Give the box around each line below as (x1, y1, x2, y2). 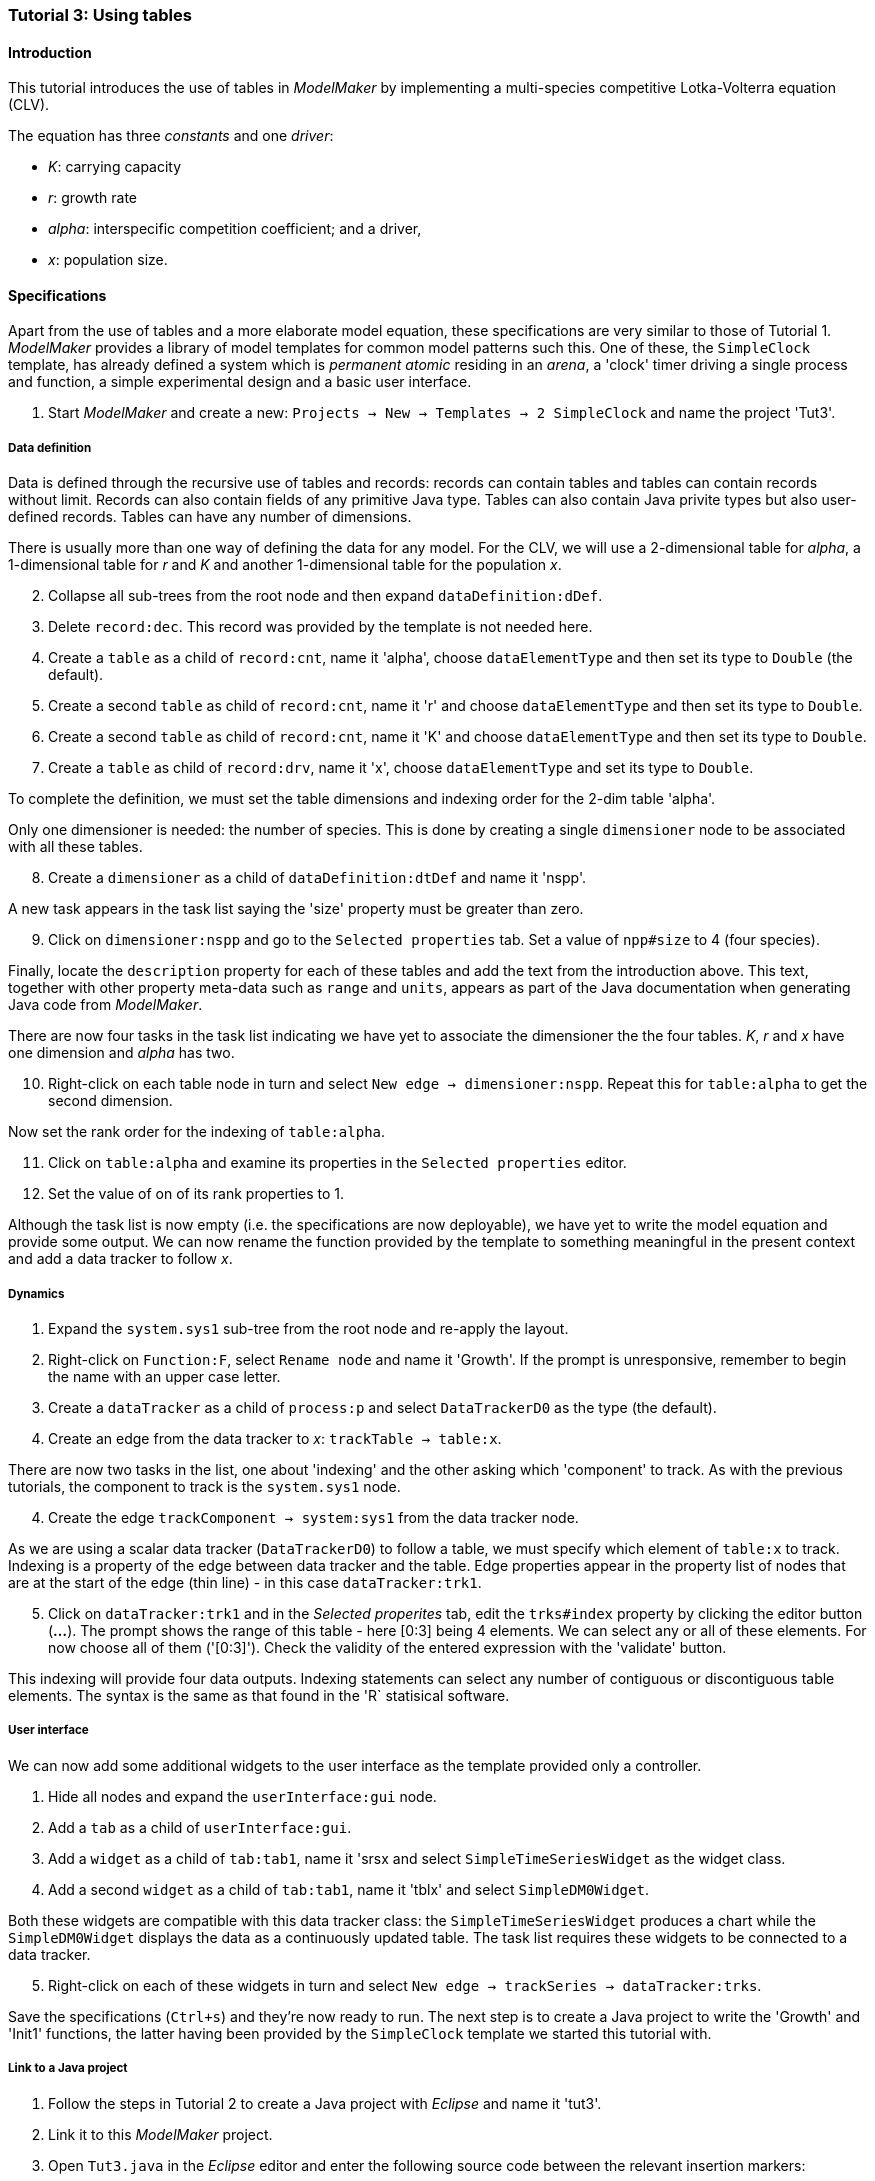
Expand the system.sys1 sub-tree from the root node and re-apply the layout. (48, 1320, 569, 1337)
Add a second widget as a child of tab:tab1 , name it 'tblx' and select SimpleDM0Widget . (48, 1880, 649, 1898)
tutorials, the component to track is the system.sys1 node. (8, 1478, 401, 1495)
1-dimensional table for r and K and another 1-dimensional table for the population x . (8, 556, 562, 574)
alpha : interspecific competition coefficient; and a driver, (48, 220, 422, 238)
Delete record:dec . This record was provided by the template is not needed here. (48, 618, 593, 636)
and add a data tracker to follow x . (8, 1250, 233, 1268)
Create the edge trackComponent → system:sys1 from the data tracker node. (48, 1509, 579, 1526)
